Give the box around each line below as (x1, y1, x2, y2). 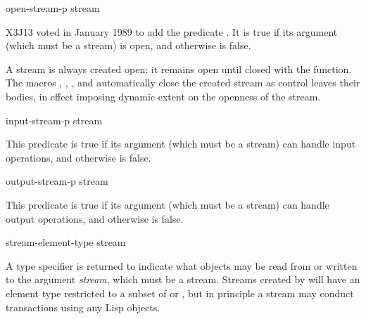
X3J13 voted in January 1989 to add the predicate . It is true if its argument (6, 24, 338, 39)
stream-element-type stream (6, 235, 126, 249)
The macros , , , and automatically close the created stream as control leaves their (6, 75, 360, 90)
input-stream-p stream (6, 112, 103, 127)
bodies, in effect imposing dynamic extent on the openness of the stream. (6, 89, 321, 103)
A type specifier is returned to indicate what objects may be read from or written (6, 258, 358, 273)
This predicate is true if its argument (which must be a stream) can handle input (6, 136, 356, 151)
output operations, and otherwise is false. (6, 211, 184, 226)
